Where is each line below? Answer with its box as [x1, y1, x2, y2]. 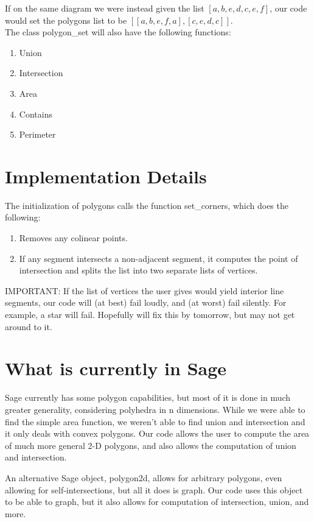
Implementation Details [5, 163, 207, 188]
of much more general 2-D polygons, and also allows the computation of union [5, 439, 296, 451]
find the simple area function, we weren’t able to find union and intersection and [5, 415, 305, 428]
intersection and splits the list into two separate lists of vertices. [19, 264, 258, 277]
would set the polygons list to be [5, 13, 127, 26]
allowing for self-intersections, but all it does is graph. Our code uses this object [5, 483, 303, 496]
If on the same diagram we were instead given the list [5, 2, 204, 14]
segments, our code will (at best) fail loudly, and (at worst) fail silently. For [5, 296, 287, 309]
